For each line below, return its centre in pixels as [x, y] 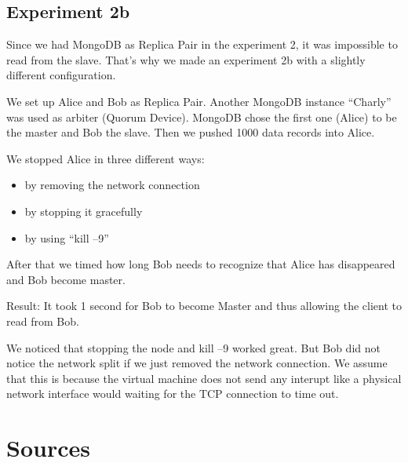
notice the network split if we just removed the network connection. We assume [197, 363]
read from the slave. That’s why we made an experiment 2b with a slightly [186, 59]
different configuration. [61, 75]
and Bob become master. [66, 279]
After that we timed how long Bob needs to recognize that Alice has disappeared [201, 264]
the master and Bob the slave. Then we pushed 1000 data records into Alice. [191, 132]
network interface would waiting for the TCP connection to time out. [173, 394]
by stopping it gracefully [84, 211]
